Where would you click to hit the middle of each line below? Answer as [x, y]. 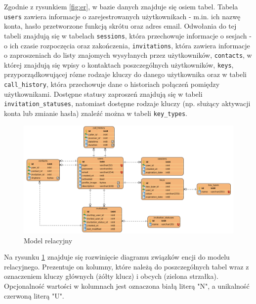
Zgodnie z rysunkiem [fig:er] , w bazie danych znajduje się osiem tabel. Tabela [121, 6]
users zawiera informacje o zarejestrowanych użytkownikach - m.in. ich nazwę [122, 16]
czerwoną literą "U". [34, 295]
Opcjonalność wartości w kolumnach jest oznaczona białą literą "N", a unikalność [127, 286]
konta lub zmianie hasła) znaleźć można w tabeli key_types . [96, 113]
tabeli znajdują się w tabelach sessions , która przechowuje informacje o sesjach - [128, 35]
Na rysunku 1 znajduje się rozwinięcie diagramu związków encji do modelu [117, 257]
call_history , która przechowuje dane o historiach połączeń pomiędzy [112, 84]
